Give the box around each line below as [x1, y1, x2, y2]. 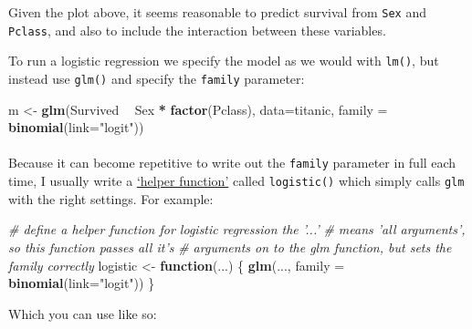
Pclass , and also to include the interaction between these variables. [8, 20, 386, 39]
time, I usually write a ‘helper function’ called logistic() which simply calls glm [8, 171, 465, 190]
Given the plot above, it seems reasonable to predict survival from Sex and [8, 3, 426, 21]
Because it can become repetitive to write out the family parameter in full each [8, 153, 456, 172]
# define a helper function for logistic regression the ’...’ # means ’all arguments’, [8, 220, 466, 239]
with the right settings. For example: [8, 189, 214, 208]
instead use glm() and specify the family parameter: [8, 68, 305, 87]
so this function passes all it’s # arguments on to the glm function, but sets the [8, 237, 452, 256]
